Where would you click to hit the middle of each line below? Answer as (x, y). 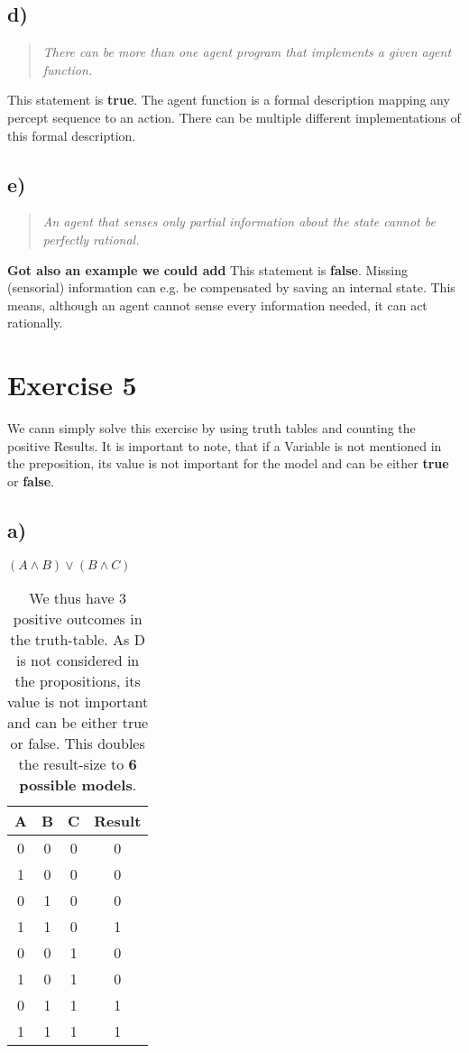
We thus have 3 (78, 597)
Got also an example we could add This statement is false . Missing (208, 269)
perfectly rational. (91, 239)
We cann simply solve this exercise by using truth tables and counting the (212, 428)
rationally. (35, 323)
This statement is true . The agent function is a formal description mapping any (229, 100)
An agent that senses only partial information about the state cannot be (239, 222)
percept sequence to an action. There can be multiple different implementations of (234, 117)
